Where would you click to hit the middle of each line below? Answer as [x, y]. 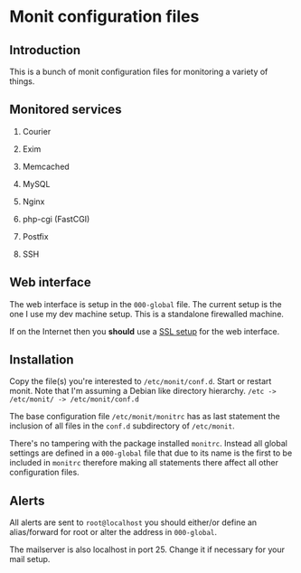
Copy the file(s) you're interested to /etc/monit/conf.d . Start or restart [141, 381]
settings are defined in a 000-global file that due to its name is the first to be [151, 453]
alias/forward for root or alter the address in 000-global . [113, 532]
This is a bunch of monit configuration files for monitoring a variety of [139, 71]
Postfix [35, 236]
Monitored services [66, 110]
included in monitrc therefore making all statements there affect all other [144, 463]
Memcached [46, 166]
